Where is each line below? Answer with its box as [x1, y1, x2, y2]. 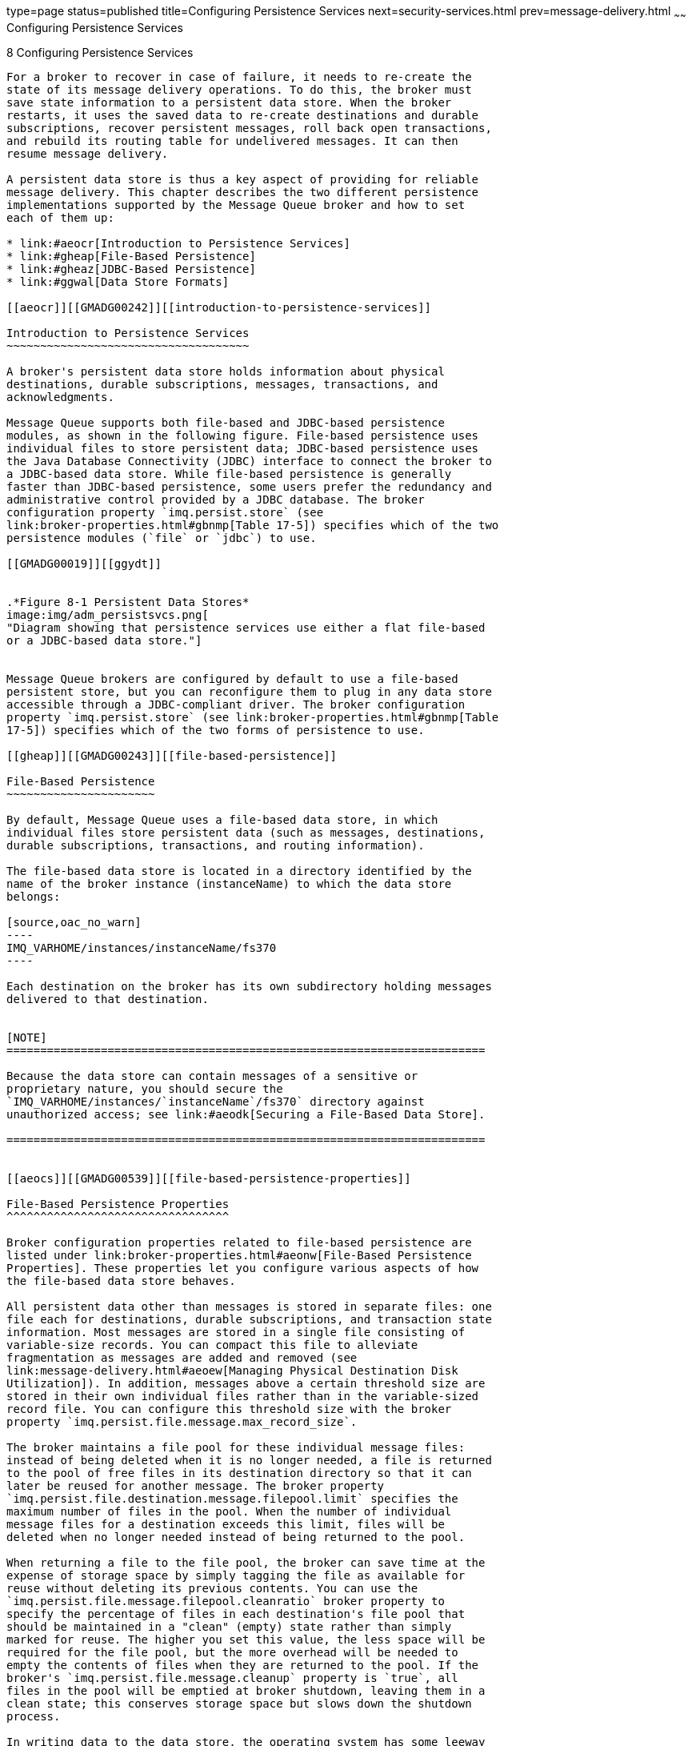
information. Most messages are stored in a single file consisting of [6, 1325, 466, 1339]
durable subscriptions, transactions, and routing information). [6, 838, 425, 852]
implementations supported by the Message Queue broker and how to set [6, 198, 466, 211]
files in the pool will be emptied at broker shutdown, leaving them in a [6, 1684, 486, 1697]
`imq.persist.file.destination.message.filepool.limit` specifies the [6, 1491, 458, 1505]
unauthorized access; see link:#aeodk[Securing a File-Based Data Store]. [6, 1107, 486, 1121]
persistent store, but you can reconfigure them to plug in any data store [6, 684, 492, 698]
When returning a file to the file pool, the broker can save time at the [6, 1555, 486, 1569]
